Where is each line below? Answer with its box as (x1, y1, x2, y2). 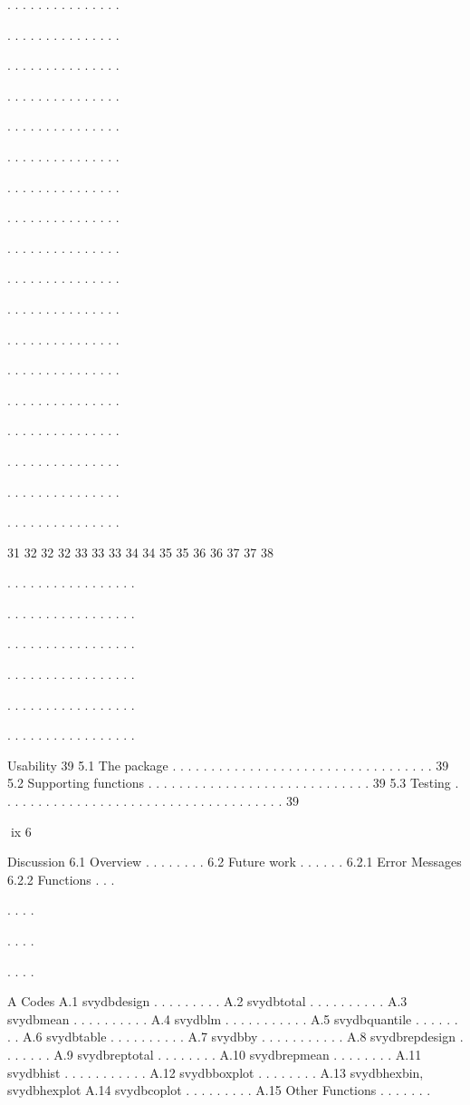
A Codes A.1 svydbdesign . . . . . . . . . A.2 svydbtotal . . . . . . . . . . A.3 (7, 992, 408, 1011)
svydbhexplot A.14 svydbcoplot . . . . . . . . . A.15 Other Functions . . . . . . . (7, 1081, 431, 1100)
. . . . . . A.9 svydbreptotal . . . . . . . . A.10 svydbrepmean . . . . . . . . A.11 (7, 1044, 422, 1063)
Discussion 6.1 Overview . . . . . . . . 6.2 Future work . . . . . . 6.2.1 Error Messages (7, 852, 462, 871)
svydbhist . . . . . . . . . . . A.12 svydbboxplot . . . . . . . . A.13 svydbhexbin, (7, 1062, 424, 1081)
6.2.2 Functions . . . (7, 869, 115, 888)
